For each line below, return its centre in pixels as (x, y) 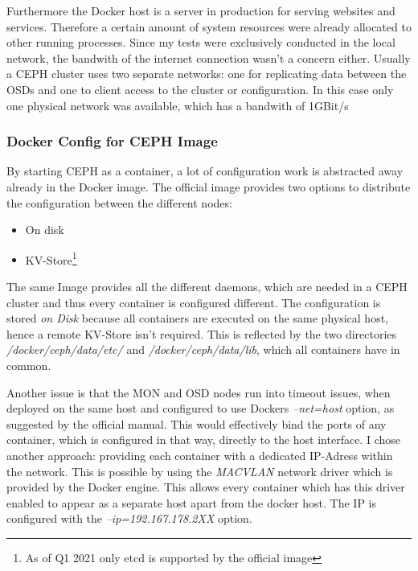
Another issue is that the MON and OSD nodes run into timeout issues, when (199, 392)
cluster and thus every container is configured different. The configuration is (194, 302)
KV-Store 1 (51, 258)
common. (29, 365)
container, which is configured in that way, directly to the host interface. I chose (203, 440)
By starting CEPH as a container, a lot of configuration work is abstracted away (205, 171)
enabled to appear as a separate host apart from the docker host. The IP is (192, 502)
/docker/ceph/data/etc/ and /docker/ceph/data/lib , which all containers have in (203, 349)
